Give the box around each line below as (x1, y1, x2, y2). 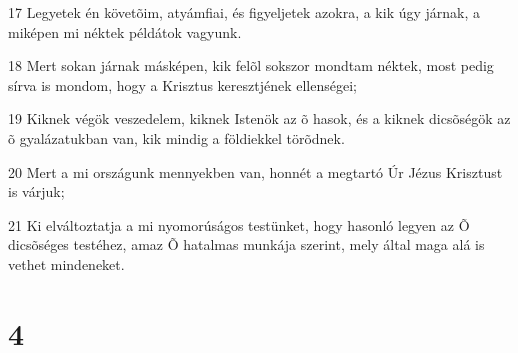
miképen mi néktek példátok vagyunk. (8, 21, 242, 42)
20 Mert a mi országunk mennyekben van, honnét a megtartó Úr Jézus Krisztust (8, 161, 503, 182)
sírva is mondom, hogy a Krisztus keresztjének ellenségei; (8, 74, 357, 95)
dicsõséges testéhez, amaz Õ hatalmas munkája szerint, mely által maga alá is (8, 234, 485, 255)
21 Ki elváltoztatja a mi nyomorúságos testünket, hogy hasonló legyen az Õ (8, 214, 470, 235)
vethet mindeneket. (8, 253, 125, 274)
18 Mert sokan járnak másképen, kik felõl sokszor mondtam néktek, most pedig (8, 55, 494, 76)
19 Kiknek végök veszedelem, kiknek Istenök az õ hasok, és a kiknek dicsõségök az (8, 108, 511, 129)
